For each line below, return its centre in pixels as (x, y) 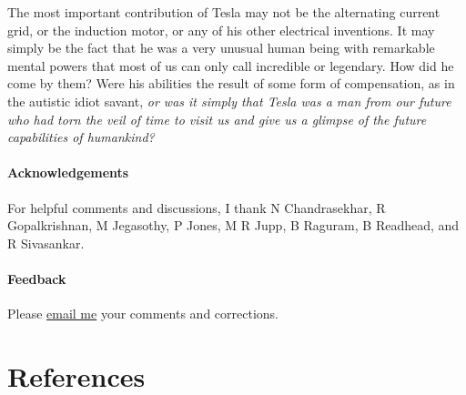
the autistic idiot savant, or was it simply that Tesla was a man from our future (229, 101)
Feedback (37, 278)
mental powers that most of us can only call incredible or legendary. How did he (231, 65)
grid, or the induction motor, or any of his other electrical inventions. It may (221, 30)
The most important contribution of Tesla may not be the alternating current (224, 12)
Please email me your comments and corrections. (143, 314)
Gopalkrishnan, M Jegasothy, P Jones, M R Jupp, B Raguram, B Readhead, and (233, 225)
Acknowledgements (68, 172)
